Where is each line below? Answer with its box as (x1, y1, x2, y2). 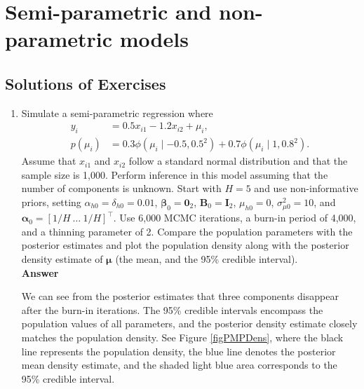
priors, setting (21, 195, 81, 209)
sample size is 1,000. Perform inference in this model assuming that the (21, 167, 328, 182)
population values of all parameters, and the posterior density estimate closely (21, 316, 358, 331)
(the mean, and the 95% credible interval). (115, 251, 298, 266)
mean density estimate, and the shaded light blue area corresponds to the (21, 357, 337, 372)
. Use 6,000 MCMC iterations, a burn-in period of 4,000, (113, 210, 356, 225)
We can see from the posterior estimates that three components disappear (21, 289, 339, 303)
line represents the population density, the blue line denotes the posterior (21, 343, 336, 358)
